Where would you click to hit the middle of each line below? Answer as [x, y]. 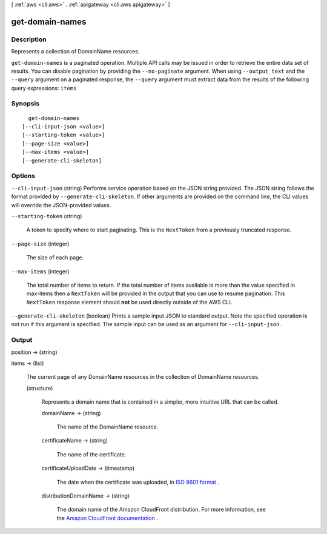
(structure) [40, 388]
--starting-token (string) [47, 216]
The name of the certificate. [91, 454]
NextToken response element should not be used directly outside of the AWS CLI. [129, 302]
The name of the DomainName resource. [107, 427]
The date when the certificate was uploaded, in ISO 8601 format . [138, 482]
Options [23, 176]
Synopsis [25, 104]
